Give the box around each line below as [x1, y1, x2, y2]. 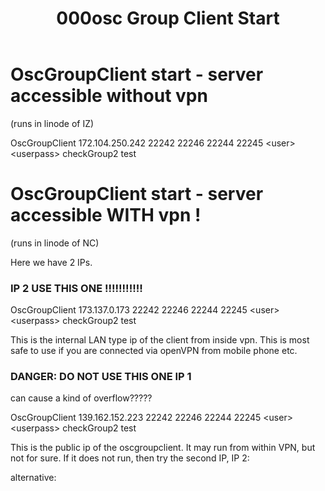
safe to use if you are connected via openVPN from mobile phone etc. [10, 345, 298, 357]
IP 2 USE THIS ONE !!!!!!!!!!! [10, 281, 143, 295]
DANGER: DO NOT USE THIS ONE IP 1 [10, 370, 192, 384]
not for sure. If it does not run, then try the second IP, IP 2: [10, 452, 250, 464]
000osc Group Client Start [56, 7, 280, 30]
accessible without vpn [10, 85, 208, 107]
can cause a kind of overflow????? [10, 392, 153, 404]
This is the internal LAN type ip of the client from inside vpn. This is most [10, 334, 310, 346]
